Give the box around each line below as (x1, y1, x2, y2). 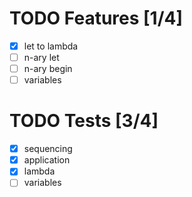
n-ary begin (23, 63, 73, 75)
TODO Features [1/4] (9, 7, 184, 30)
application (23, 154, 71, 166)
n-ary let (23, 52, 60, 63)
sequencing (23, 143, 73, 155)
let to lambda (23, 40, 79, 52)
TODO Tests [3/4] (9, 110, 159, 132)
